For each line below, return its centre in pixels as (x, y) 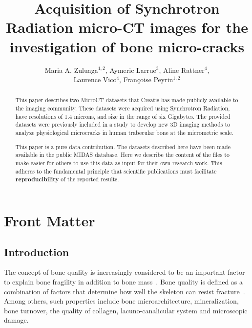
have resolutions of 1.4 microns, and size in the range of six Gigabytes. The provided (123, 116)
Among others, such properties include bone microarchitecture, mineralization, (121, 301)
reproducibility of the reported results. (67, 179)
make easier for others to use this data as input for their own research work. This (119, 163)
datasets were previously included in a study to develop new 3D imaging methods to (123, 124)
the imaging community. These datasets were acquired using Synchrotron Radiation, (123, 108)
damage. (16, 320)
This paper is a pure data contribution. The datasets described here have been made (123, 146)
